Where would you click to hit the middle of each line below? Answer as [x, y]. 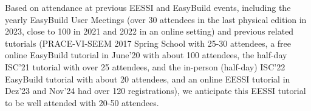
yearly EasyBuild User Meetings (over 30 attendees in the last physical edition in [156, 19]
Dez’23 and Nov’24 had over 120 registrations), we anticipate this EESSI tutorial [155, 91]
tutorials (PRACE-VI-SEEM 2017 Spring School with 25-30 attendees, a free [148, 43]
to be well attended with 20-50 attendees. [82, 102]
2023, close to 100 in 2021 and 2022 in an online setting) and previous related [149, 31]
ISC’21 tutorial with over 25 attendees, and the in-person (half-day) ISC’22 [145, 66]
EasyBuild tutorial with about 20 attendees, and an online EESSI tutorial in [148, 79]
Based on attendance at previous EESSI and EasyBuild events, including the [148, 7]
